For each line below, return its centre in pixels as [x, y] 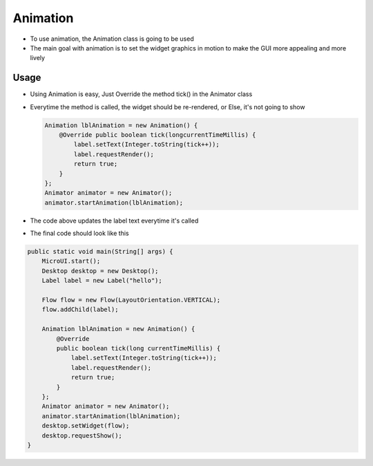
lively [37, 58]
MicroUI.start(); [71, 261]
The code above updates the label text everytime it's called [114, 221]
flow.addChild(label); [80, 310]
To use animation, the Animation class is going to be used [112, 39]
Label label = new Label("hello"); [102, 281]
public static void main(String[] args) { [100, 252]
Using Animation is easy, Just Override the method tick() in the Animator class [141, 94]
